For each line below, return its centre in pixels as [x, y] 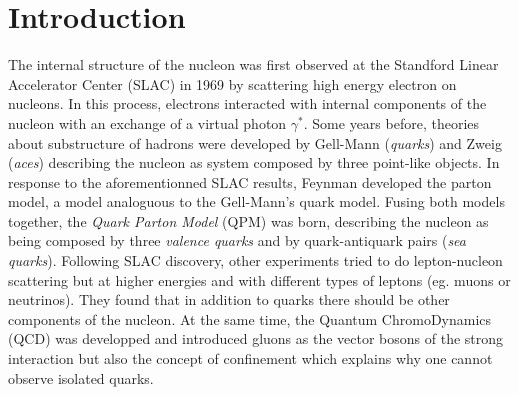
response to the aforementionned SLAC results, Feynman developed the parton [250, 181]
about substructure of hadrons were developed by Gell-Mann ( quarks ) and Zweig [255, 142]
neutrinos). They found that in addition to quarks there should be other [229, 299]
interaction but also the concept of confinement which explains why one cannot [250, 358]
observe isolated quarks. [81, 377]
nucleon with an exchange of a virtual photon [147, 122]
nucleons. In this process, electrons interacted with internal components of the [247, 103]
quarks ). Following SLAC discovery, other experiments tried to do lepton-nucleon [255, 260]
